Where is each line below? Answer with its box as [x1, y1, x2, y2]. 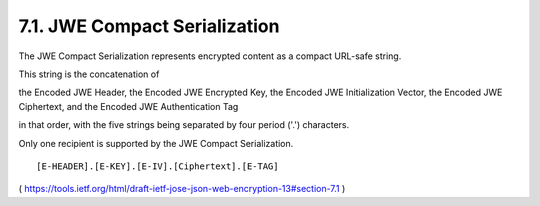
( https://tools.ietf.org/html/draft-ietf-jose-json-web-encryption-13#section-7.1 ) [18, 183, 346, 195]
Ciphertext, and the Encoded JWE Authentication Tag [18, 100, 239, 112]
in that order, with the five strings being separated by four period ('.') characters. [18, 119, 350, 131]
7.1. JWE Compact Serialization [18, 15, 280, 37]
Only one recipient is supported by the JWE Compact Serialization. [18, 137, 294, 149]
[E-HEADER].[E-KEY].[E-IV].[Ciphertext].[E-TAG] [36, 160, 279, 172]
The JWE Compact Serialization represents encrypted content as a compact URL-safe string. [18, 50, 402, 62]
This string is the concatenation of [18, 68, 160, 80]
